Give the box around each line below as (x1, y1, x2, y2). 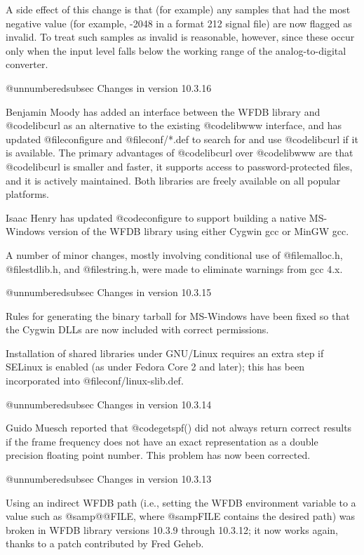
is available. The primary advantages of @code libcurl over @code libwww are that (6, 145, 353, 160)
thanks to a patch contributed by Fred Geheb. (6, 536, 204, 551)
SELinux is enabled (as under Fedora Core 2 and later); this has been (6, 359, 305, 374)
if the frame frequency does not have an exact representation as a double (6, 434, 318, 448)
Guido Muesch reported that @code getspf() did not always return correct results (6, 420, 352, 435)
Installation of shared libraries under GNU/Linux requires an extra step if (6, 345, 324, 360)
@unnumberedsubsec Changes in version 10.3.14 (6, 396, 212, 411)
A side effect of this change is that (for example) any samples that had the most (6, 2, 351, 16)
